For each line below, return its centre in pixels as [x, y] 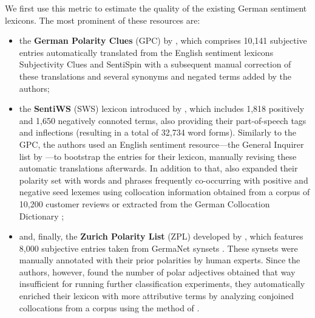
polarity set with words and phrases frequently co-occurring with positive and [164, 180]
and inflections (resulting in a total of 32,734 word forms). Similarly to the [157, 132]
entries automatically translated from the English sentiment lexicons [146, 52]
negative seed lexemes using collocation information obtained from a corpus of [164, 192]
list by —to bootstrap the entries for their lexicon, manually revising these [158, 156]
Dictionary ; [42, 216]
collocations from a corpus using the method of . [109, 307]
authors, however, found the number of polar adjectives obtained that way [157, 271]
